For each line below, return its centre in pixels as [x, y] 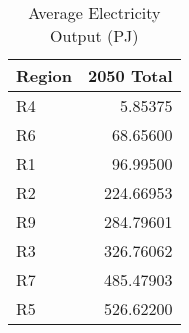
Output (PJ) [94, 35]
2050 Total [130, 75]
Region [44, 75]
